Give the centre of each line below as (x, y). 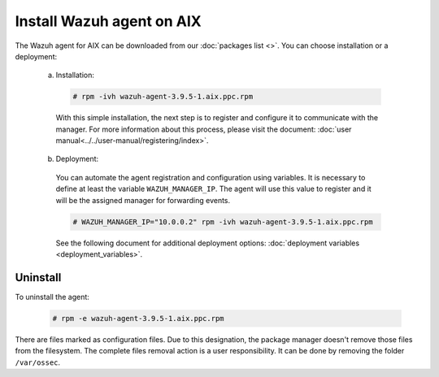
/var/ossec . (38, 362)
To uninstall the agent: (52, 297)
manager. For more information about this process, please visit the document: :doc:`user (204, 129)
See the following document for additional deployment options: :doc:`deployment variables (208, 243)
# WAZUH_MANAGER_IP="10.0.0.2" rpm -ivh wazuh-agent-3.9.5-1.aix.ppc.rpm (223, 222)
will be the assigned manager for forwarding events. (143, 200)
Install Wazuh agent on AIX (109, 21)
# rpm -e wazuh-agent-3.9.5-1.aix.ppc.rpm (138, 318)
